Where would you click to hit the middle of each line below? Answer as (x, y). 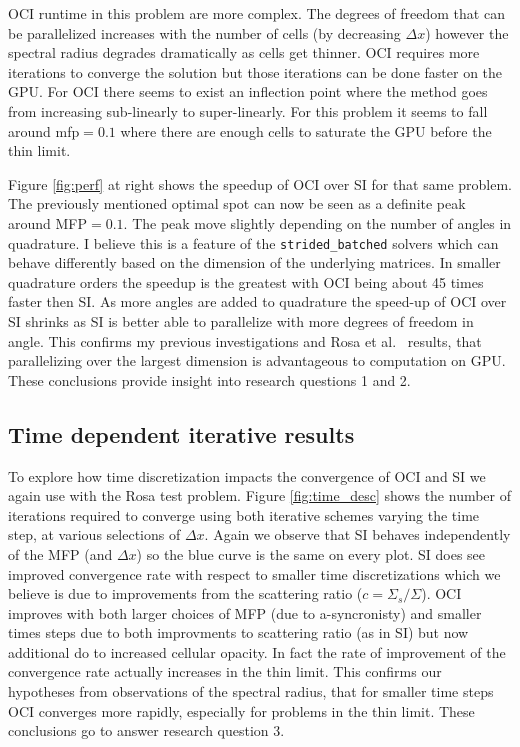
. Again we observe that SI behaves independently (357, 534)
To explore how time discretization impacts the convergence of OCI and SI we (247, 475)
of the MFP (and (60, 553)
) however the (467, 32)
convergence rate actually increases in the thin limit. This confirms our (225, 671)
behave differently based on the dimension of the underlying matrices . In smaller (254, 262)
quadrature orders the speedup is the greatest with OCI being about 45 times (246, 281)
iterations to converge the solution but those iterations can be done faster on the (255, 71)
